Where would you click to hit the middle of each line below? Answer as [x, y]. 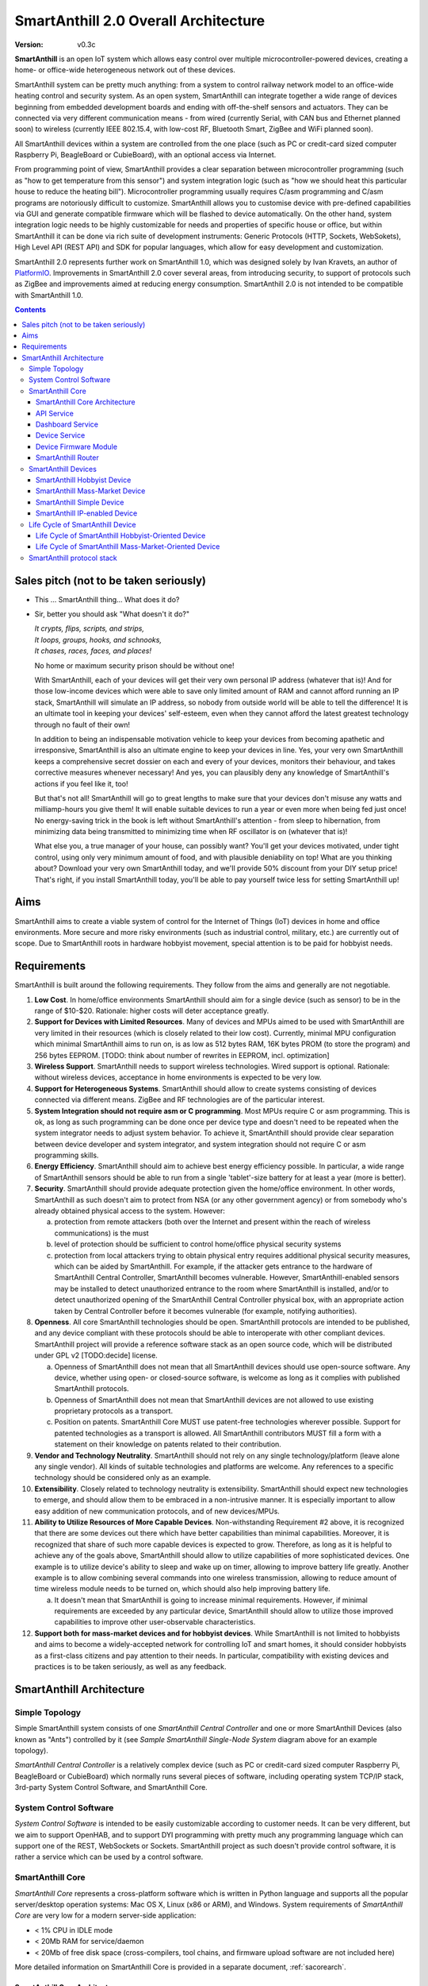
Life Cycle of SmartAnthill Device [82, 524]
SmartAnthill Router [67, 458]
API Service [55, 413]
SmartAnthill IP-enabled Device [87, 513]
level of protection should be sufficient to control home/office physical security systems [198, 1244]
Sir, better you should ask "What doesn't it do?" [112, 614]
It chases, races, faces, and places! [93, 651]
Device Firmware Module [77, 446]
